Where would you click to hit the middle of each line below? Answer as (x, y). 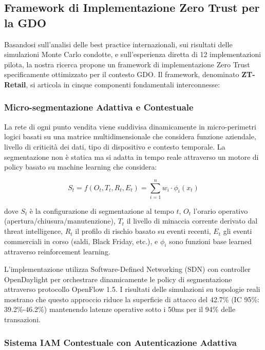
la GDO (25, 22)
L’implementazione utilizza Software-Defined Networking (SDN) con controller (127, 269)
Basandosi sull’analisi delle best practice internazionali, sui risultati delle (118, 44)
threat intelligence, (33, 231)
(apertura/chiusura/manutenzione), (60, 221)
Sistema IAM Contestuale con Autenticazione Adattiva (120, 342)
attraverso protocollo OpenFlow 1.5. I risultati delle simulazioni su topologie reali (132, 289)
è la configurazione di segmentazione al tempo (102, 210)
